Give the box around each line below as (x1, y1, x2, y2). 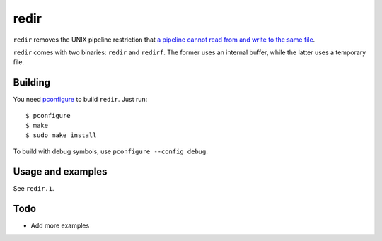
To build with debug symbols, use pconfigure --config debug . (13, 147, 208, 155)
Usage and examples (13, 165, 108, 177)
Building (13, 76, 51, 88)
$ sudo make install (25, 131, 97, 139)
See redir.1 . (13, 184, 54, 192)
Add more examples (30, 221, 90, 230)
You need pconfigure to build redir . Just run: (13, 95, 148, 104)
